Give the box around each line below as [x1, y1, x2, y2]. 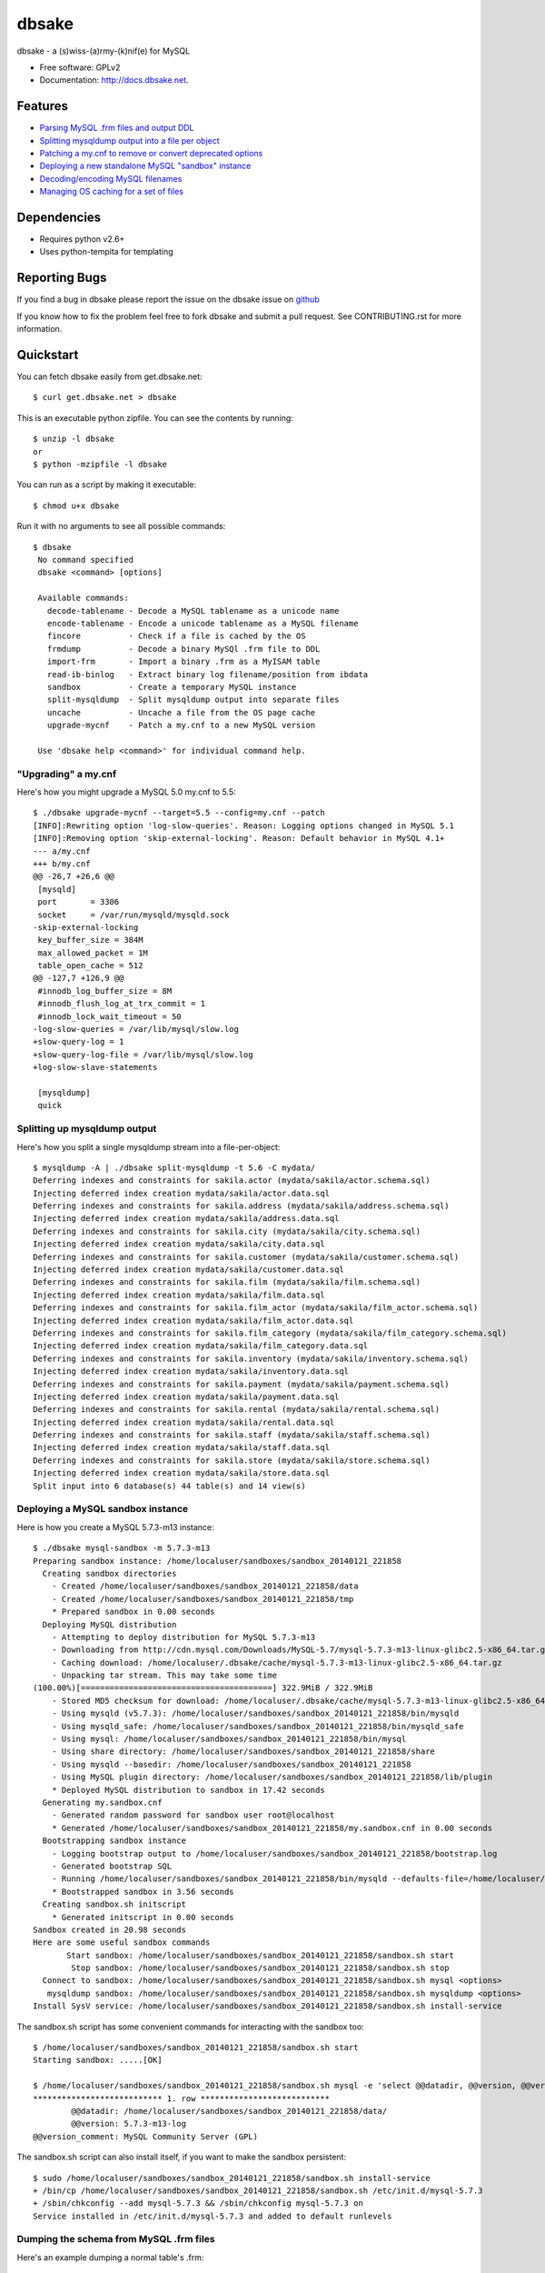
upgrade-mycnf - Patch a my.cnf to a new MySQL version [46, 720, 316, 731]
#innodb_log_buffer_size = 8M [37, 986, 173, 996]
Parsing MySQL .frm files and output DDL [39, 123, 194, 134]
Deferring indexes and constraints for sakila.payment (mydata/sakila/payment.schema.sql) [33, 1378, 450, 1389]
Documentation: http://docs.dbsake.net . [39, 75, 190, 85]
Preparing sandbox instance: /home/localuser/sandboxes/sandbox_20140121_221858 [33, 1556, 402, 1566]
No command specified [37, 555, 134, 565]
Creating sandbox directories [42, 1568, 177, 1578]
